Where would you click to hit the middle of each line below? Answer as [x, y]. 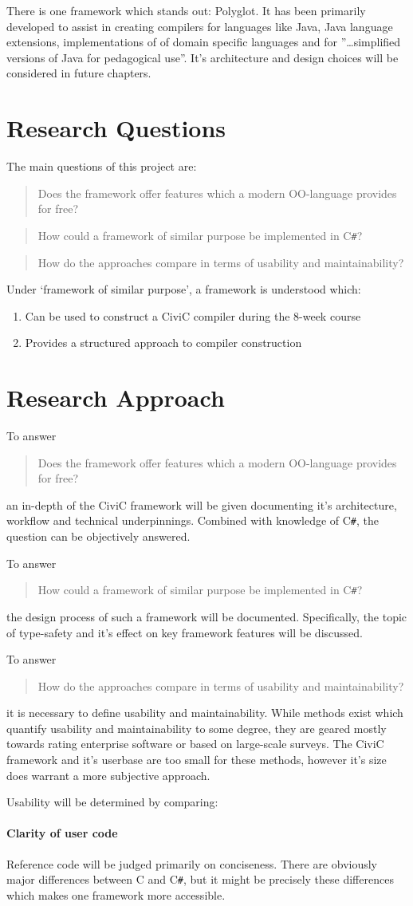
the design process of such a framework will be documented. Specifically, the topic [207, 616]
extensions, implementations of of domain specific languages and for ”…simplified [204, 42]
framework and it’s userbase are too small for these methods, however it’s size [197, 760]
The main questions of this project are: [102, 166]
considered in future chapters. [79, 73]
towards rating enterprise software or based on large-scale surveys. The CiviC [195, 744]
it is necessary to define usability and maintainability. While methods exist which [205, 713]
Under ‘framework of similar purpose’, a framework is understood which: [184, 289]
